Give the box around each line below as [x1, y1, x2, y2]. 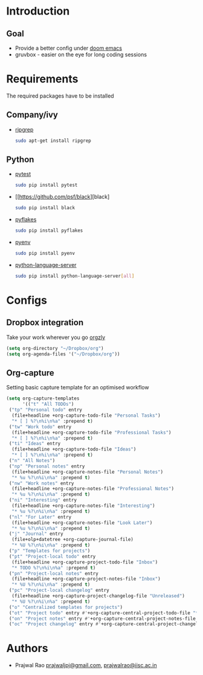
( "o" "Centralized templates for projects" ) [8, 604, 123, 610]
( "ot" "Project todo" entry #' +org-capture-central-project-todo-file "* [8, 610, 199, 616]
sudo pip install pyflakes [14, 227, 83, 234]
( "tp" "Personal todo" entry [8, 407, 83, 413]
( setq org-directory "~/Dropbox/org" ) [6, 345, 104, 351]
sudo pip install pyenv [14, 250, 76, 257]
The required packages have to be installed [6, 92, 114, 99]
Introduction [6, 4, 70, 18]
